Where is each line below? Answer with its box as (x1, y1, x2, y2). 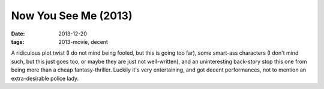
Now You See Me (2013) (11, 9, 133, 22)
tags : (11, 38, 25, 45)
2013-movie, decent (58, 38, 108, 45)
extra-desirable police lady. (11, 75, 79, 82)
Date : (11, 30, 25, 37)
